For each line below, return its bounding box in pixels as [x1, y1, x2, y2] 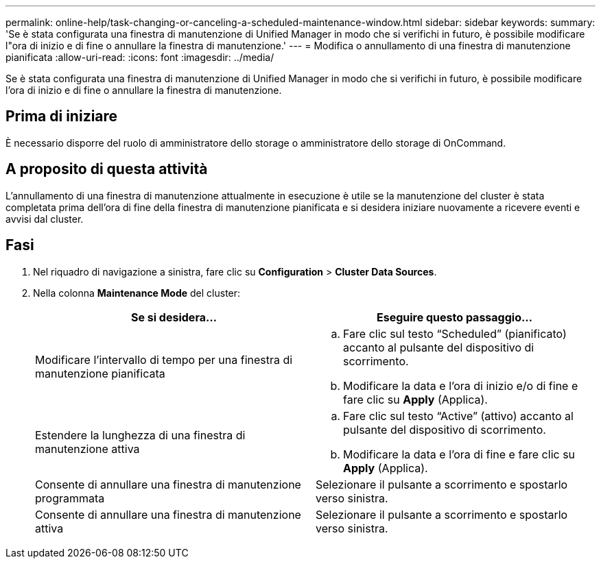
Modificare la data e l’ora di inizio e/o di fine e [343, 378, 578, 393]
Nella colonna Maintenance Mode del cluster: [33, 286, 241, 299]
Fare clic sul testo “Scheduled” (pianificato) [343, 326, 567, 341]
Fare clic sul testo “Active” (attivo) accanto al [343, 408, 574, 423]
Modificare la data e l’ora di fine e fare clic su [343, 447, 576, 461]
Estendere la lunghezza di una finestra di [35, 428, 246, 442]
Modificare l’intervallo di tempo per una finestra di [35, 352, 293, 367]
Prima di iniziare [5, 108, 118, 125]
